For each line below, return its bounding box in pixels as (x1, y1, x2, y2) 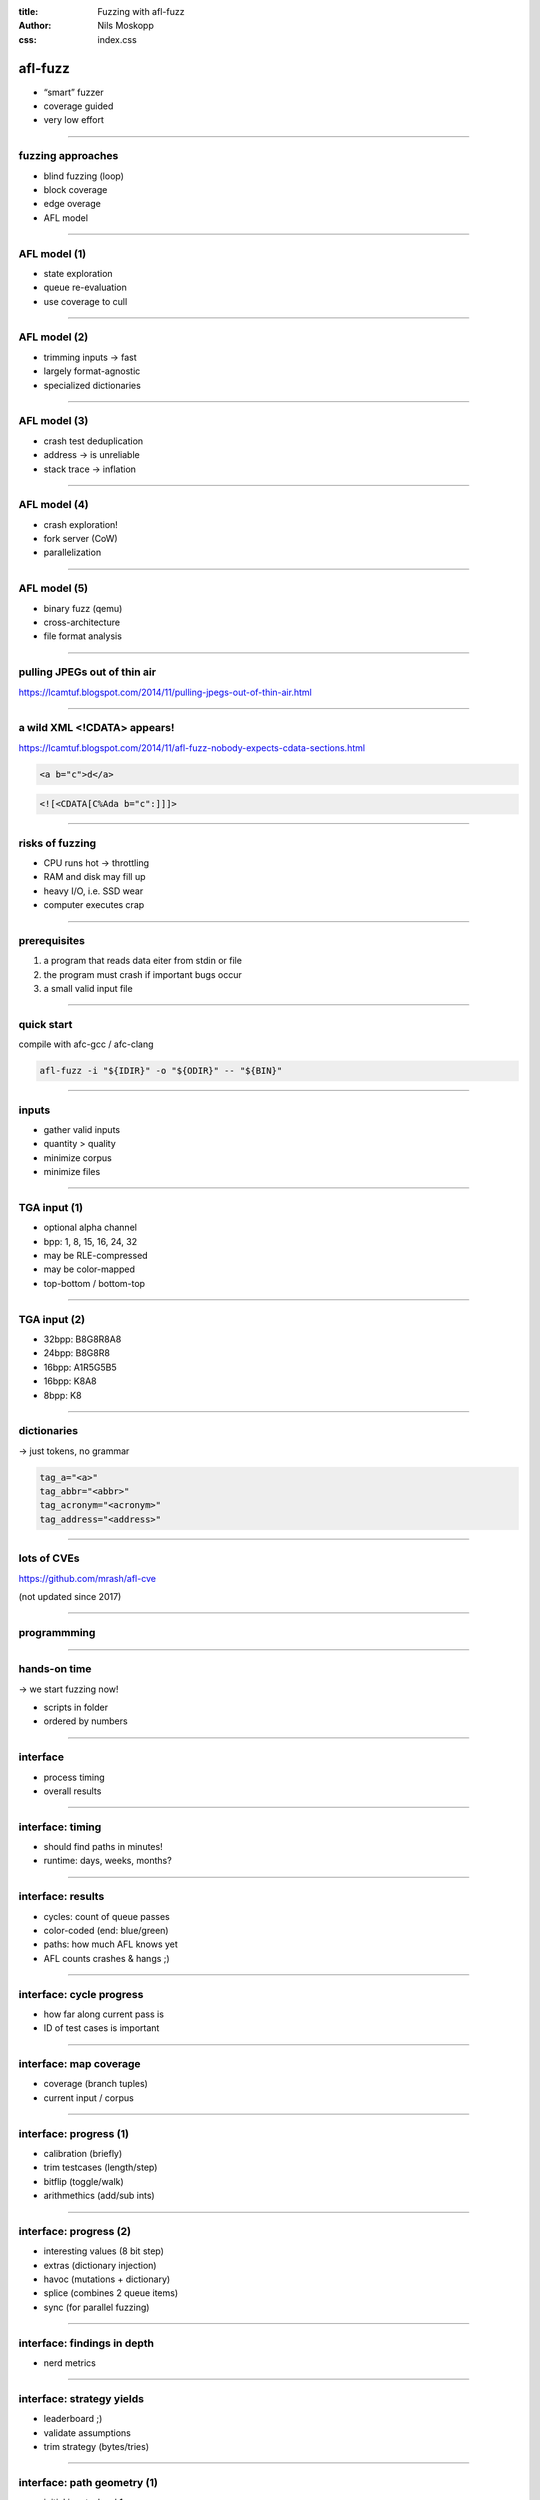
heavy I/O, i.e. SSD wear (43, 885, 144, 897)
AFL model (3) (18, 414, 89, 428)
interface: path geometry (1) (18, 2475, 159, 2489)
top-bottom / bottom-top (43, 1277, 145, 1289)
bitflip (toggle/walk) (43, 2175, 124, 2187)
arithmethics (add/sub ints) (43, 2190, 155, 2202)
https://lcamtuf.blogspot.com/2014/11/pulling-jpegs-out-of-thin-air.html (18, 686, 312, 698)
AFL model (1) (18, 246, 87, 260)
